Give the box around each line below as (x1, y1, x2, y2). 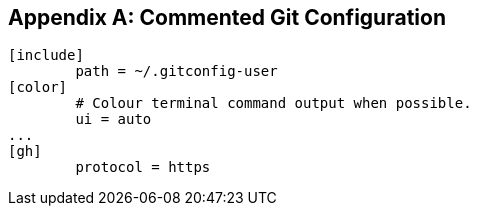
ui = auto (75, 111, 152, 128)
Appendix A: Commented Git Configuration (8, 5, 446, 30)
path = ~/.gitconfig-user (75, 63, 278, 80)
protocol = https (75, 159, 211, 176)
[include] (8, 47, 84, 64)
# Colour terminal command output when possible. (75, 95, 472, 112)
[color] (8, 79, 68, 96)
